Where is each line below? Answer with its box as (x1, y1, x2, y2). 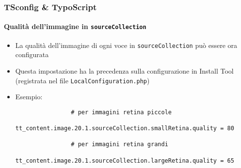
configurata (15, 49, 49, 60)
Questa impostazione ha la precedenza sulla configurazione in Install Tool (15, 65, 234, 76)
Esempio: (15, 92, 43, 102)
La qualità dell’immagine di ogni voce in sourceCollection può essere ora (15, 40, 237, 50)
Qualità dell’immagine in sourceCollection (4, 21, 146, 31)
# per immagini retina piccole (71, 108, 172, 116)
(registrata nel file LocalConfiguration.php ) (15, 75, 150, 85)
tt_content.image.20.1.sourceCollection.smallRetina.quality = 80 (15, 125, 234, 132)
